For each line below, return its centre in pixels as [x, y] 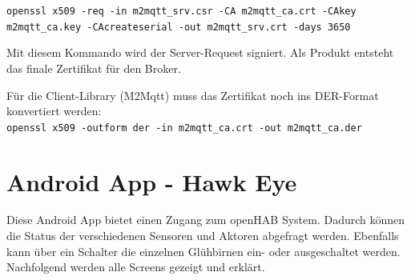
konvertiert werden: [54, 111]
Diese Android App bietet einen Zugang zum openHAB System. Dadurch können [206, 220]
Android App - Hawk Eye [152, 181]
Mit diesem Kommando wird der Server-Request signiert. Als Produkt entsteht [200, 52]
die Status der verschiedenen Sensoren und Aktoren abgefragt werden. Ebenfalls [203, 236]
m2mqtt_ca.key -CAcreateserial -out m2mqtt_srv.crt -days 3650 [179, 27]
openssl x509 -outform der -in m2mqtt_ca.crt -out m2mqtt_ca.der [184, 128]
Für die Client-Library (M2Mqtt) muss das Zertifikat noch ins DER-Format [193, 95]
